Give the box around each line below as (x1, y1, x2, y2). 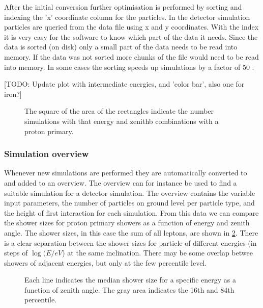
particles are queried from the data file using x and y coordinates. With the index (4, 21, 259, 32)
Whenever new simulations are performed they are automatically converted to (4, 167, 247, 178)
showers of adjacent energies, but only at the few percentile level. (4, 257, 207, 268)
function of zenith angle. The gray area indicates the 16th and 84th (24, 284, 235, 295)
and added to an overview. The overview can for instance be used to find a (4, 177, 237, 188)
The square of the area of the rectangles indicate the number (24, 106, 214, 116)
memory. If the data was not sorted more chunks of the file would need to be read (4, 51, 259, 62)
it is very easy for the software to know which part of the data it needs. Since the (4, 31, 258, 42)
